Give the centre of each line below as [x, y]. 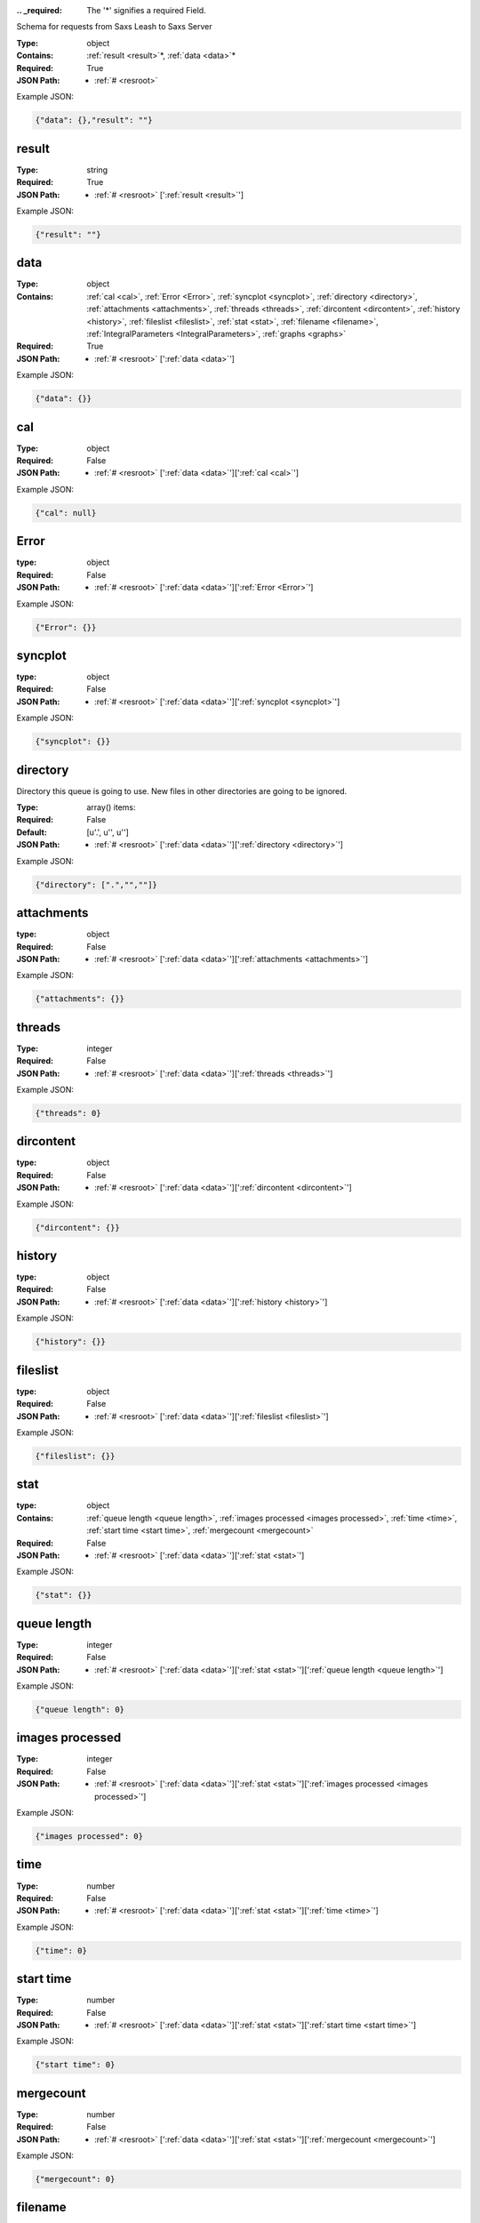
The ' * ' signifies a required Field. [146, 10]
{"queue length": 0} [80, 1709]
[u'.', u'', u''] [108, 832]
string [97, 170]
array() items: [111, 807]
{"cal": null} [66, 513]
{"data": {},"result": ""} [94, 120]
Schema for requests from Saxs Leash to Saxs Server [114, 27]
